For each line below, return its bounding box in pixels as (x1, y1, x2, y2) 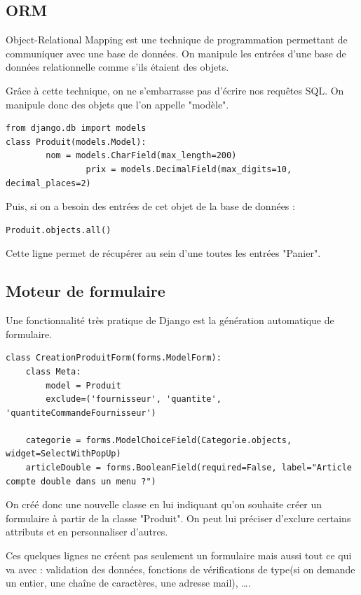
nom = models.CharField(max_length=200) (46, 150, 237, 161)
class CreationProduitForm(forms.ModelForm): (6, 353, 222, 363)
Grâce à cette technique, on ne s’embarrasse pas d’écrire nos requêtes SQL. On (6, 83, 344, 97)
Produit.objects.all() (6, 225, 111, 235)
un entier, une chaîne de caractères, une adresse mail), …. (6, 575, 251, 590)
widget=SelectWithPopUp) (6, 449, 121, 459)
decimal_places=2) (6, 178, 91, 188)
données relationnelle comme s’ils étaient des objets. (6, 59, 229, 74)
